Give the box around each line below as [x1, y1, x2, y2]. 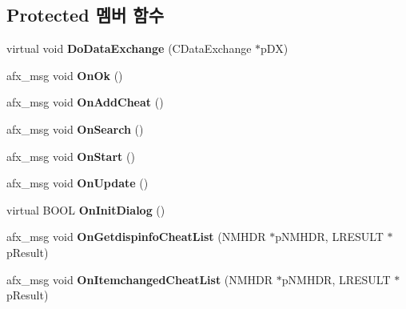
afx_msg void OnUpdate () [6, 175, 149, 191]
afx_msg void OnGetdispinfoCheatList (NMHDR [6, 228, 266, 245]
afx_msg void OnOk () [6, 66, 123, 83]
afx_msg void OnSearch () [6, 120, 144, 137]
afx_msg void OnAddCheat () [6, 94, 164, 110]
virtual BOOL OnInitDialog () [6, 201, 165, 218]
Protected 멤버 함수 [6, 2, 164, 27]
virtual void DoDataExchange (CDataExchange [6, 40, 252, 57]
